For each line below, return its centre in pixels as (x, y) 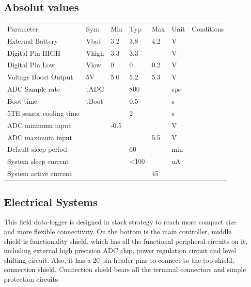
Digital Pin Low (31, 65)
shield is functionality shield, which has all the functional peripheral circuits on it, (126, 241)
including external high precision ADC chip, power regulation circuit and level (120, 250)
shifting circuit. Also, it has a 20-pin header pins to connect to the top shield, (119, 260)
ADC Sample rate (34, 89)
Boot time (22, 101)
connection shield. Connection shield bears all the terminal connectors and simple (125, 269)
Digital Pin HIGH (34, 53)
